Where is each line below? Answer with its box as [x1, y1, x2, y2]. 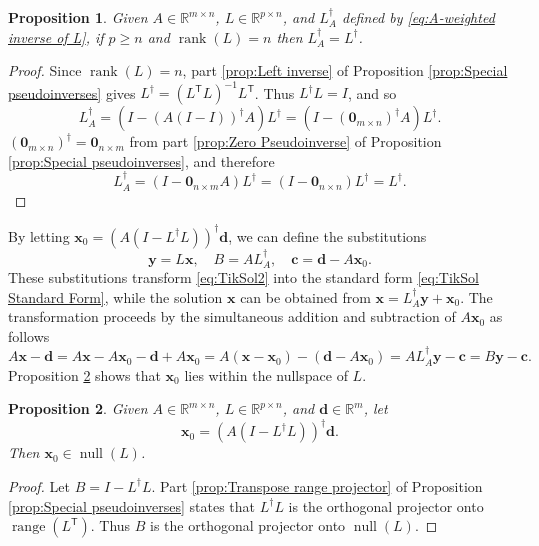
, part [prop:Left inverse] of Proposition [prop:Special [182, 60, 508, 81]
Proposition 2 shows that [8, 364, 161, 385]
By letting [8, 225, 70, 246]
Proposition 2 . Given [8, 398, 148, 419]
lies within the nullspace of [184, 364, 348, 385]
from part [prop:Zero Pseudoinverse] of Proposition [129, 131, 442, 152]
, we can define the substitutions [228, 225, 427, 246]
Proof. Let [8, 475, 70, 496]
